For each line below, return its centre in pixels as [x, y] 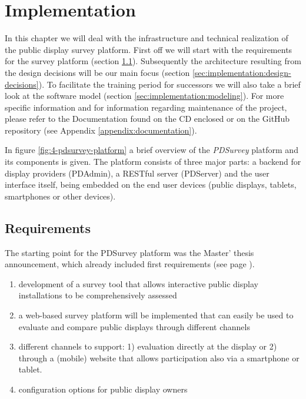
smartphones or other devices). [60, 196]
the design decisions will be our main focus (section [97, 72]
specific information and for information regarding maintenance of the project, [146, 107]
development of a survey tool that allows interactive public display [138, 283]
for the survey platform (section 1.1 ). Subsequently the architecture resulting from [153, 61]
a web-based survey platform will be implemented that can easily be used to [156, 315]
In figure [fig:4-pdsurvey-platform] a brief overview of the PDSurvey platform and [152, 150]
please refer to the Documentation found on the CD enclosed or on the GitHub [147, 119]
